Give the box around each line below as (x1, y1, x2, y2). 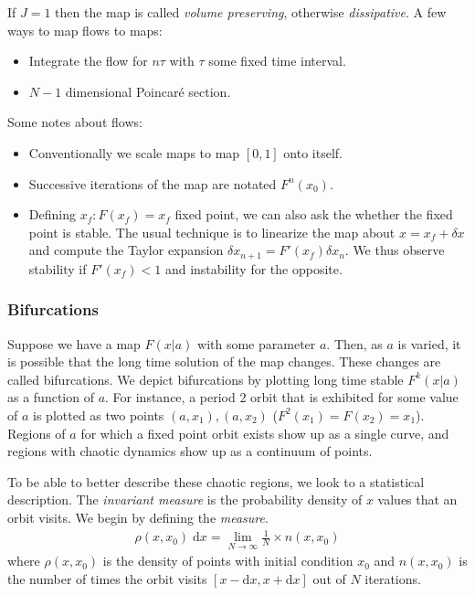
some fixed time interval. (208, 51, 346, 70)
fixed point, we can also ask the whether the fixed (174, 205, 453, 224)
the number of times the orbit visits (7, 568, 207, 588)
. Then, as (326, 334, 383, 353)
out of (312, 568, 346, 588)
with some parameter (197, 334, 316, 353)
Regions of (7, 423, 66, 442)
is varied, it (397, 334, 461, 353)
